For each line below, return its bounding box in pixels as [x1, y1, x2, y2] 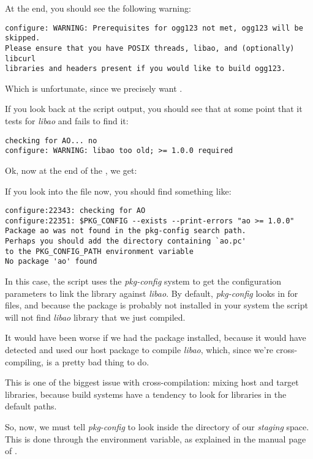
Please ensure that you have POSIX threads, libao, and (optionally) [5, 43, 295, 53]
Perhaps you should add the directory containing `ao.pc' [5, 237, 246, 246]
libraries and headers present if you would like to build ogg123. [5, 64, 286, 73]
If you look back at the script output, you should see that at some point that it [5, 102, 303, 115]
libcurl [5, 54, 36, 63]
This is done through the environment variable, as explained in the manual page [5, 432, 306, 445]
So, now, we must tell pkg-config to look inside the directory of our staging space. [5, 420, 309, 433]
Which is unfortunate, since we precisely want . [5, 81, 183, 94]
